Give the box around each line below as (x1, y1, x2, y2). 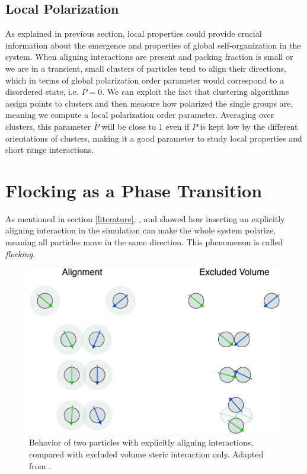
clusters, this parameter (5, 120, 91, 132)
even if (165, 120, 190, 132)
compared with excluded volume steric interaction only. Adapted (29, 448, 264, 460)
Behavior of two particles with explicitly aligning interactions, (29, 436, 254, 449)
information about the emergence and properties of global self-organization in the (5, 39, 301, 51)
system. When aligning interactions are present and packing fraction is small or (5, 50, 293, 63)
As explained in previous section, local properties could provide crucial (5, 27, 262, 40)
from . (29, 459, 52, 472)
